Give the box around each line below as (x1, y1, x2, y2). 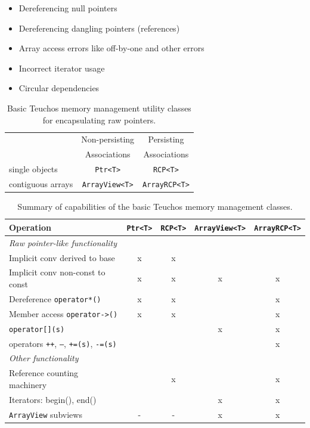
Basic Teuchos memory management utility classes (7, 101, 191, 114)
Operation (9, 221, 52, 233)
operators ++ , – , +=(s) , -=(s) (9, 337, 117, 349)
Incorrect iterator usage (18, 61, 105, 74)
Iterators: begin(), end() (9, 393, 97, 405)
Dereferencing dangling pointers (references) (18, 21, 180, 34)
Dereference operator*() (9, 292, 101, 305)
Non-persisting (81, 133, 135, 145)
